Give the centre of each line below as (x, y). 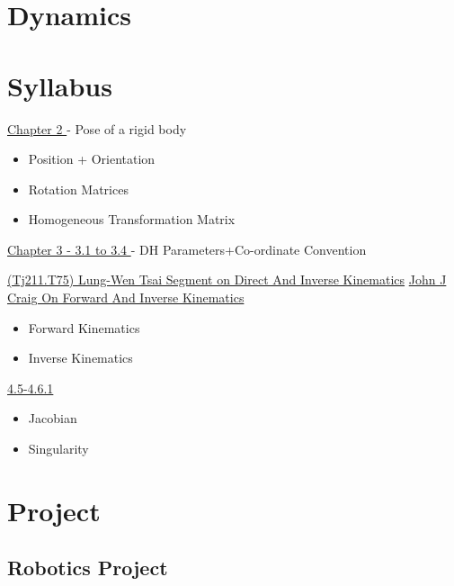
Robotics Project (88, 568)
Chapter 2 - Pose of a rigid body (97, 128)
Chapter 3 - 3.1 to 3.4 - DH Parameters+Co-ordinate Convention (187, 249)
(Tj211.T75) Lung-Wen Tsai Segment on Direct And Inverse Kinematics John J (227, 279)
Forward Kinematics (84, 327)
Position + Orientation (92, 159)
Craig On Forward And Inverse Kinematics (126, 298)
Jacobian (53, 418)
